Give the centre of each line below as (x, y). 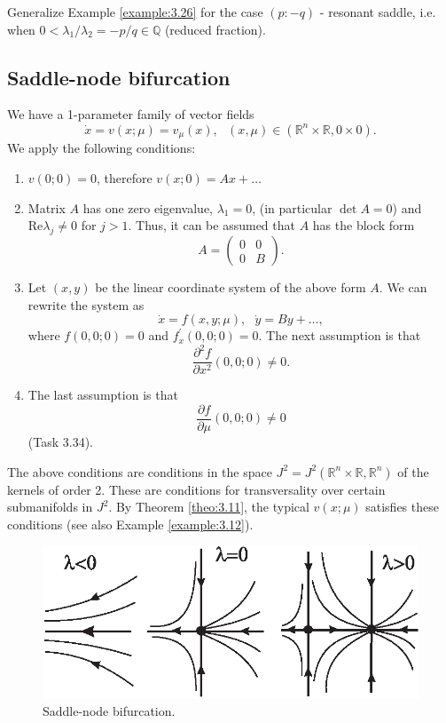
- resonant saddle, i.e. (378, 12)
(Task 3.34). (60, 442)
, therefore (124, 178)
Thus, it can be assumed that (215, 225)
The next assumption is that (344, 335)
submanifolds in (50, 507)
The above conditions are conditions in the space (140, 471)
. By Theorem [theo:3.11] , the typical (209, 507)
